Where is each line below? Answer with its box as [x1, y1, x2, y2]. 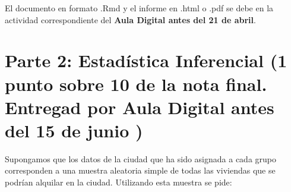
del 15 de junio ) [5, 118, 143, 142]
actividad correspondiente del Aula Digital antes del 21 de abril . [5, 13, 256, 26]
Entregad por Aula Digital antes [5, 95, 274, 119]
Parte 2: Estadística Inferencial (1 [5, 48, 287, 73]
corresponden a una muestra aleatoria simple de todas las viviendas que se [5, 164, 276, 177]
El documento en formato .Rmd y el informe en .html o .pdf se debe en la [5, 2, 274, 14]
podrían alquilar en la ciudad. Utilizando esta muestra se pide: [5, 176, 232, 188]
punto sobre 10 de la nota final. [5, 71, 267, 96]
